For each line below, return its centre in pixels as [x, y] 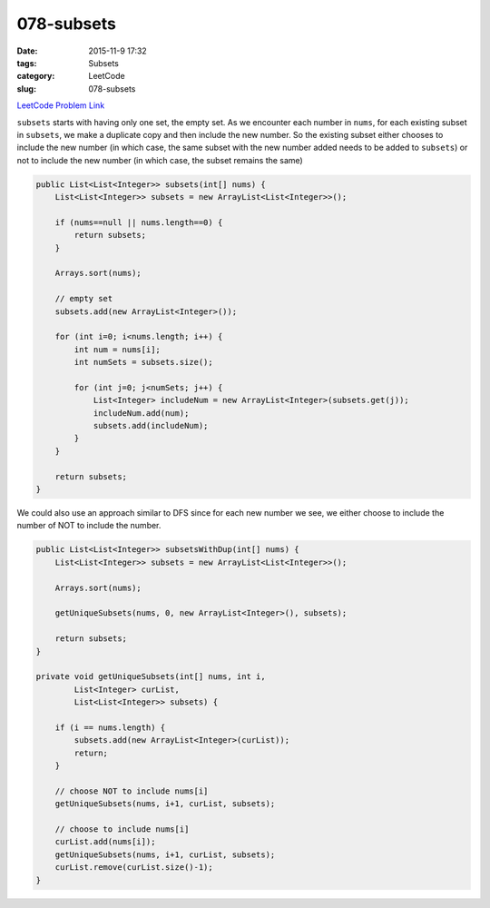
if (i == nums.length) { [110, 727]
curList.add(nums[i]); [105, 842]
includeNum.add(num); [141, 413]
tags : [27, 63]
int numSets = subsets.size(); [143, 362]
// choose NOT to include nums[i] [132, 791]
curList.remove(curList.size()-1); [134, 868]
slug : [26, 89]
